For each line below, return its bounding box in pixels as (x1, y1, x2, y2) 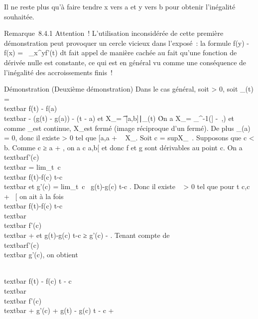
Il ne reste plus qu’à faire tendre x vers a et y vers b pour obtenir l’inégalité (4, 1, 236, 11)
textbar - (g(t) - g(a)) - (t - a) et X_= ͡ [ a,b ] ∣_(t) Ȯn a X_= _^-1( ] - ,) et (4, 112, 235, 123)
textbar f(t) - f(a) (4, 103, 57, 113)
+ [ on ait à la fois (4, 191, 64, 201)
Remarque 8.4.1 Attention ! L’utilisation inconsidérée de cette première (4, 28, 224, 38)
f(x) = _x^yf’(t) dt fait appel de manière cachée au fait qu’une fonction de (4, 47, 237, 58)
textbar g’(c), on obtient (4, 249, 78, 260)
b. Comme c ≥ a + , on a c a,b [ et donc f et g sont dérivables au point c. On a (4, 142, 243, 152)
